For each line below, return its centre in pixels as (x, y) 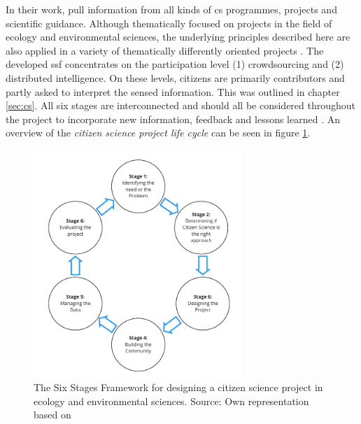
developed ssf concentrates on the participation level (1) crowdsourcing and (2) (175, 64)
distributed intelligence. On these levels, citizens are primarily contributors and (175, 77)
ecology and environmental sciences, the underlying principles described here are (178, 37)
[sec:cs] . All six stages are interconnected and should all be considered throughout (181, 105)
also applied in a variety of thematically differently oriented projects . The (165, 50)
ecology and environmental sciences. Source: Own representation (171, 401)
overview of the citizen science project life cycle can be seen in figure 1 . (158, 133)
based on (52, 415)
